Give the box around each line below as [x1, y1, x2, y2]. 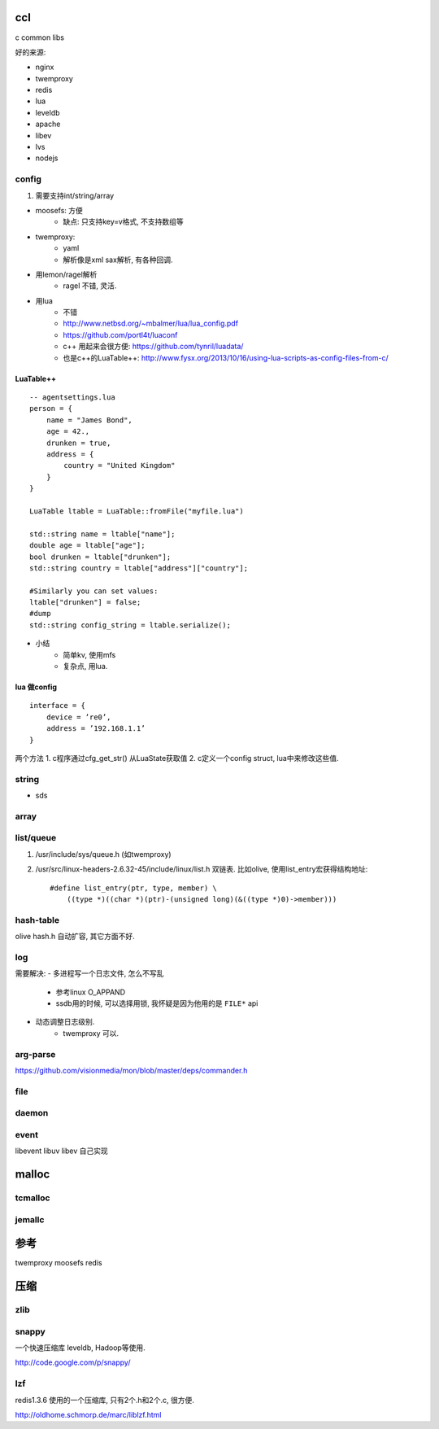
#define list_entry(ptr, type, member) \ [50, 883, 217, 893]
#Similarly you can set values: [29, 586, 159, 596]
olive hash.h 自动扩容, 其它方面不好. [15, 932, 135, 942]
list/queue [15, 832, 57, 844]
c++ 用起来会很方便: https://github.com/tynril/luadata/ [63, 342, 244, 352]
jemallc [15, 1213, 45, 1225]
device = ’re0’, [46, 712, 111, 722]
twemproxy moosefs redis [15, 1258, 102, 1268]
